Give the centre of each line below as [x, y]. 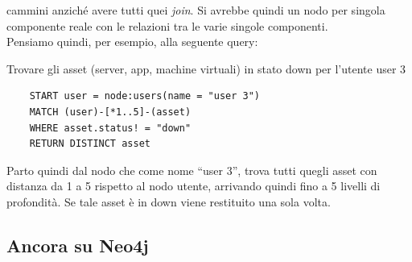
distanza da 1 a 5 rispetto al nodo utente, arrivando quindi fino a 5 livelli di [194, 186]
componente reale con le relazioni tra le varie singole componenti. [167, 25]
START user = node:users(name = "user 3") [144, 96]
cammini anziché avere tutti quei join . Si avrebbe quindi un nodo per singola [196, 10]
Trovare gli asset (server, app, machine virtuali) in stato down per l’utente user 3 [206, 68]
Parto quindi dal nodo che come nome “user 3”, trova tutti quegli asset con [192, 170]
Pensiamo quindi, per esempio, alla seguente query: [132, 42]
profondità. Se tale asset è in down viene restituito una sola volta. [169, 201]
